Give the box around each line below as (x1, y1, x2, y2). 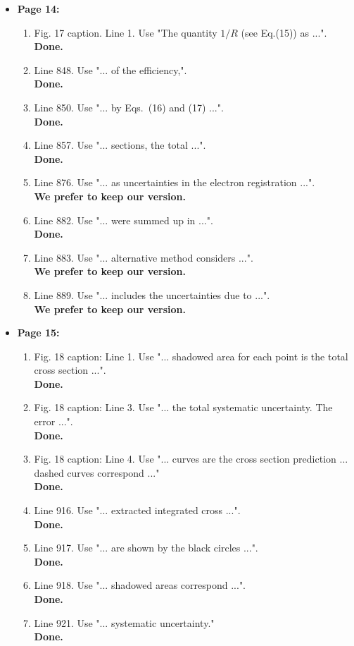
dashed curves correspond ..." (34, 465, 160, 480)
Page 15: (17, 325, 60, 340)
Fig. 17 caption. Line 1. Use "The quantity (34, 25, 217, 39)
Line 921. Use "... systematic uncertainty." (34, 615, 215, 630)
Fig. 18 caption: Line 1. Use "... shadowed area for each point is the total (34, 348, 348, 363)
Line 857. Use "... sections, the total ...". (34, 138, 206, 152)
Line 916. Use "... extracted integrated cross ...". (34, 503, 241, 518)
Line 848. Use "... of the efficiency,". (34, 62, 187, 77)
